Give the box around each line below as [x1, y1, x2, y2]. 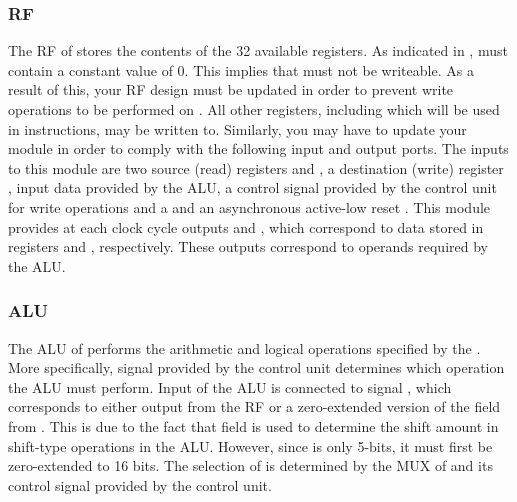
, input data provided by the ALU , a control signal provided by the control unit [8, 177, 497, 198]
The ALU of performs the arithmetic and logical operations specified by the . [8, 337, 481, 358]
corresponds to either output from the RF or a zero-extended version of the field [8, 396, 501, 417]
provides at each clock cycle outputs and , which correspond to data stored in [8, 216, 484, 237]
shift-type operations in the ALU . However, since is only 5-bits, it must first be [8, 435, 493, 456]
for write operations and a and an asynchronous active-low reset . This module [8, 196, 491, 217]
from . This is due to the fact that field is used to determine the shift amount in [8, 415, 499, 436]
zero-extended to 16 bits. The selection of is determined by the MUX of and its [8, 455, 493, 476]
